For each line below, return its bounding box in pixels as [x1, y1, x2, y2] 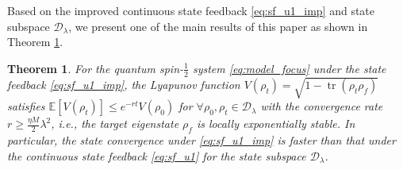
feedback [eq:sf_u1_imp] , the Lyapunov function [7, 76, 240, 93]
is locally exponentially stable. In [196, 115, 355, 132]
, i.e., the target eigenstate [51, 115, 179, 132]
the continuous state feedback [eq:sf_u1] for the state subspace [7, 147, 306, 164]
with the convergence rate [260, 98, 383, 114]
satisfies [7, 98, 45, 114]
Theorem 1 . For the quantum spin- [7, 60, 184, 76]
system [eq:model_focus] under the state [192, 60, 386, 76]
